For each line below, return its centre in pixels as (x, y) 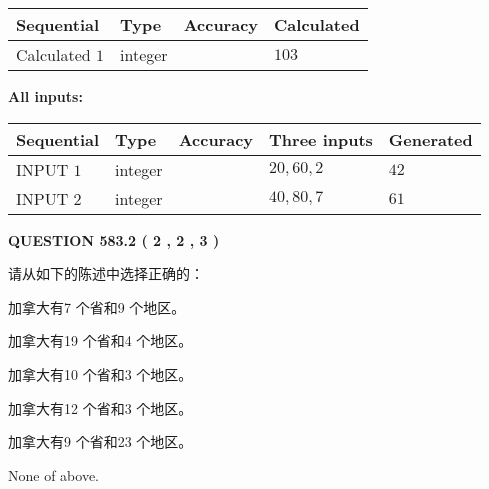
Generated (430, 139)
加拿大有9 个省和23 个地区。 (100, 441)
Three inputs (321, 139)
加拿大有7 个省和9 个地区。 (97, 306)
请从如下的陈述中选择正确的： (106, 273)
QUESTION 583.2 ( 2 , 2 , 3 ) (114, 239)
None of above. (53, 474)
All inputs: (45, 96)
